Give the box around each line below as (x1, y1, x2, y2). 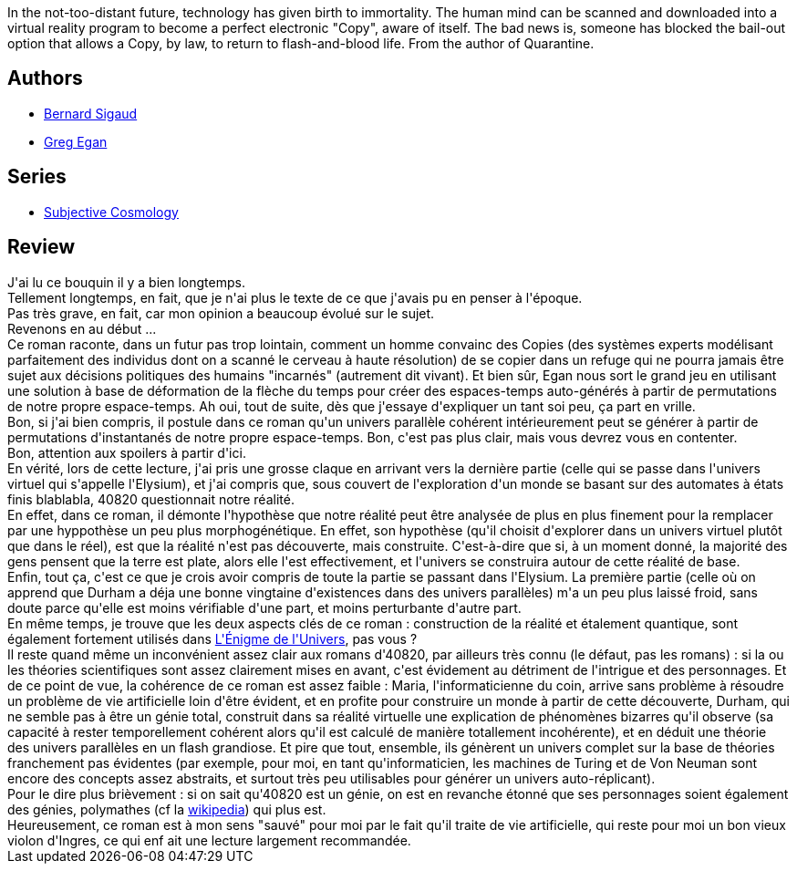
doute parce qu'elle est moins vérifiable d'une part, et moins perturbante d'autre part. (7, 599, 522, 616)
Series (7, 165, 67, 189)
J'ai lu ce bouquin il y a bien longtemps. (7, 274, 245, 290)
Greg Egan (44, 133, 108, 150)
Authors (7, 67, 83, 90)
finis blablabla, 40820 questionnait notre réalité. (7, 491, 295, 507)
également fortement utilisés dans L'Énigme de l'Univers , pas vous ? (7, 630, 418, 647)
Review (7, 235, 76, 259)
